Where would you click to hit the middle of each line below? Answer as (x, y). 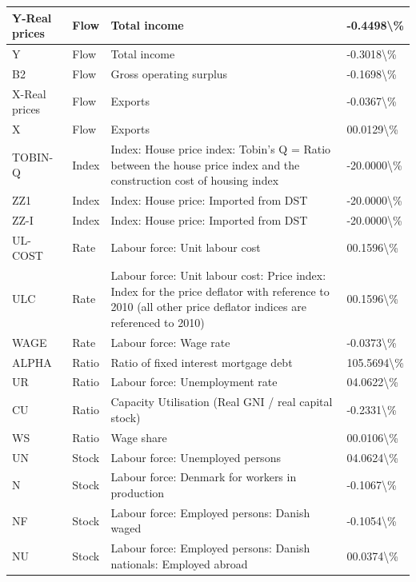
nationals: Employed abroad (179, 563)
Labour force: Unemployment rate (194, 382)
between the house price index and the (205, 164)
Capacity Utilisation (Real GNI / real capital (222, 402)
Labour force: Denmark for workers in (204, 477)
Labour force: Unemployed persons (196, 457)
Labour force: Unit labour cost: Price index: (218, 275)
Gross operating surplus (169, 73)
